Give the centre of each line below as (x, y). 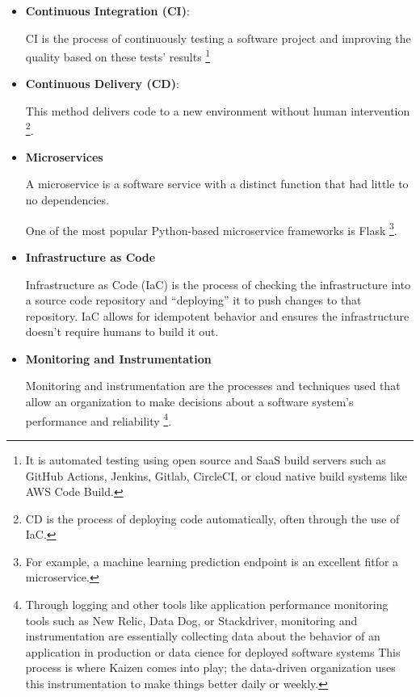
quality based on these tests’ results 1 (118, 55)
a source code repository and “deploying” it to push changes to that (193, 300)
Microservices (64, 156)
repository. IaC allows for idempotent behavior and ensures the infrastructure (217, 315)
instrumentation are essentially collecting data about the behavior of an (203, 636)
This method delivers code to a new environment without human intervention (218, 111)
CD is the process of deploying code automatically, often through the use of (212, 518)
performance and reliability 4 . (99, 419)
